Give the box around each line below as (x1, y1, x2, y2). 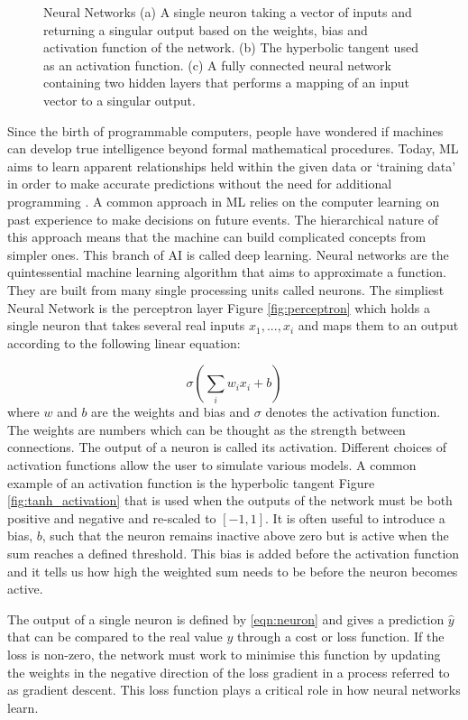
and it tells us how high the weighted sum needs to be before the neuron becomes (7, 561, 458, 580)
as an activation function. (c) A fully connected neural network (43, 55, 391, 74)
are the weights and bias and (91, 402, 251, 421)
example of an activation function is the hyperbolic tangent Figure (7, 473, 375, 492)
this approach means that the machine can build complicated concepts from (7, 227, 427, 246)
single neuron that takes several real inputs (7, 316, 245, 335)
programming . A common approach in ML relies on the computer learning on (7, 191, 440, 210)
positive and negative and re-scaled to (7, 508, 216, 527)
